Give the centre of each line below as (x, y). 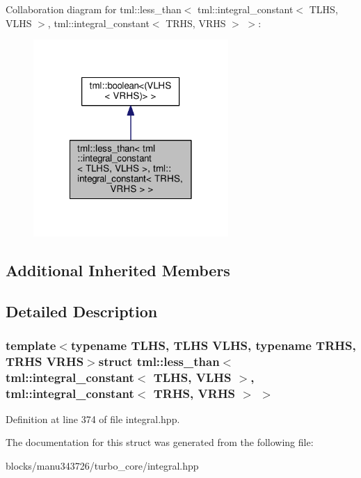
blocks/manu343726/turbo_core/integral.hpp (102, 466)
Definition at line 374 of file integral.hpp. (93, 419)
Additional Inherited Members (118, 270)
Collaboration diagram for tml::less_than (94, 9)
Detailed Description (82, 311)
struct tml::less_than (159, 361)
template (31, 345)
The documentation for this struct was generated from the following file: (160, 442)
